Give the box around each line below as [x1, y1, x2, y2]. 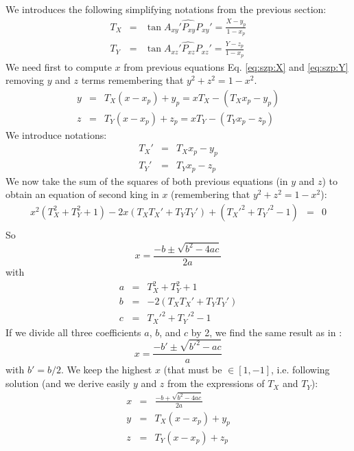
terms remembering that [81, 73, 184, 87]
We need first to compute [5, 59, 112, 74]
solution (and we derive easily [5, 376, 130, 390]
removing [5, 73, 45, 87]
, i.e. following [271, 362, 330, 377]
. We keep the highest [60, 362, 152, 377]
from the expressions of [167, 376, 265, 390]
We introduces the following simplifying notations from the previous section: [5, 2, 327, 16]
